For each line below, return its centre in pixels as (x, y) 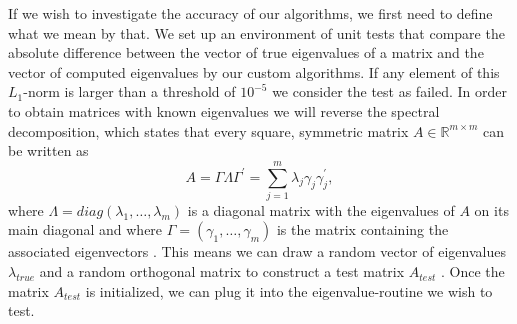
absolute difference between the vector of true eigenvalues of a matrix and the (246, 52)
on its (491, 209)
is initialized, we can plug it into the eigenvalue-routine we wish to (289, 290)
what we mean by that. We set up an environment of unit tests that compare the (256, 32)
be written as (48, 150)
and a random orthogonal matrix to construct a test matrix (222, 271)
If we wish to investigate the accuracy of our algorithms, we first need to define (250, 13)
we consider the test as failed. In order (389, 91)
